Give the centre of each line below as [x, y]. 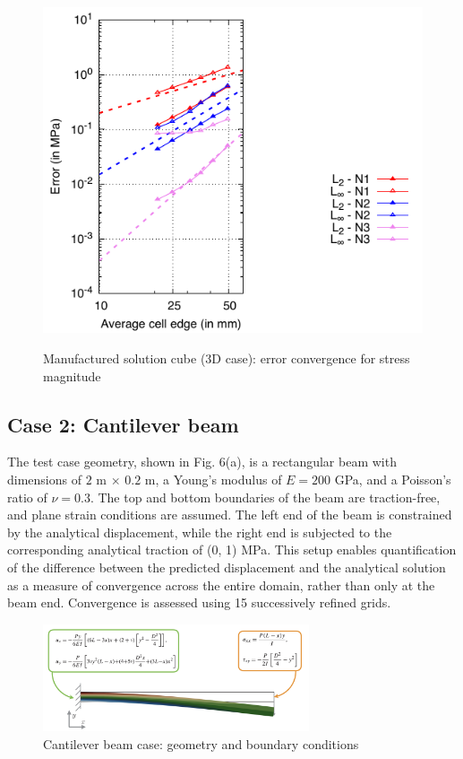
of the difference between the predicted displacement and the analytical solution [227, 567]
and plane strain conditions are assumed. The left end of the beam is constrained [230, 515]
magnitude [72, 375]
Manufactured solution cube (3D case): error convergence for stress [227, 358]
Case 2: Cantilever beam [123, 424]
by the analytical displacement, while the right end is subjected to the [200, 532]
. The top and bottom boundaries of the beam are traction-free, [265, 497]
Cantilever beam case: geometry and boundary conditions [201, 743]
